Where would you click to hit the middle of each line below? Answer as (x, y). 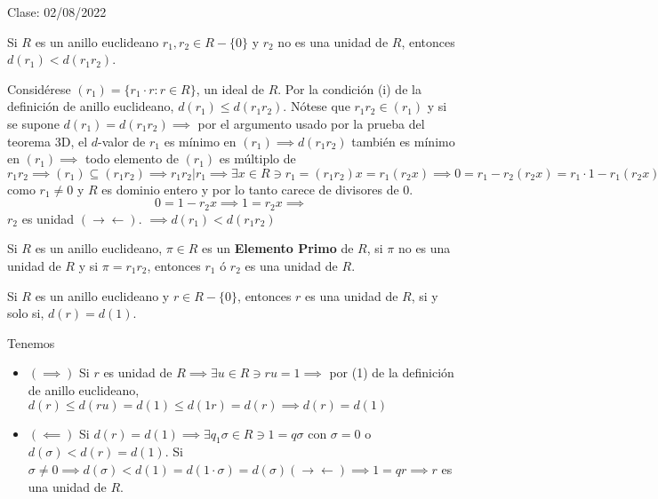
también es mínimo (403, 141)
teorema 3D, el (48, 141)
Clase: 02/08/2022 (57, 12)
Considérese (39, 88)
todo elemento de (132, 158)
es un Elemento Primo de (278, 248)
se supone (33, 123)
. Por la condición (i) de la (349, 88)
